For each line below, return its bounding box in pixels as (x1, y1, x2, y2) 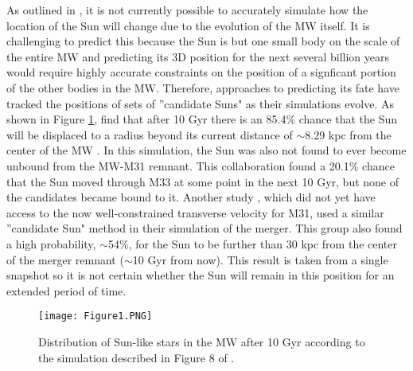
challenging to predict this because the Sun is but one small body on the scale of (6, 33, 400, 49)
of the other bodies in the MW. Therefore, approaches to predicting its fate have (6, 79, 399, 96)
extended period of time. (6, 282, 127, 299)
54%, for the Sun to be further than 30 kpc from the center (107, 235, 398, 252)
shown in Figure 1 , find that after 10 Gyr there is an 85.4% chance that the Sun (6, 111, 398, 127)
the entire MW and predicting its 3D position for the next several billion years (6, 48, 389, 64)
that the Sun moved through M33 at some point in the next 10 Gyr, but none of (6, 173, 399, 189)
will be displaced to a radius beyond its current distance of (6, 126, 293, 143)
